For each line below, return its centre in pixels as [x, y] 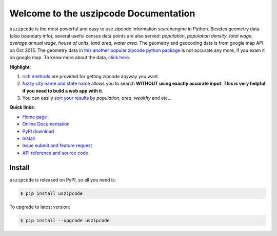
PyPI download [38, 131]
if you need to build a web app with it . [63, 90]
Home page [35, 117]
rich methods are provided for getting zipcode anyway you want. [91, 76]
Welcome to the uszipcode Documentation [102, 13]
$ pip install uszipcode [52, 193]
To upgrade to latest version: [40, 207]
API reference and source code [55, 153]
